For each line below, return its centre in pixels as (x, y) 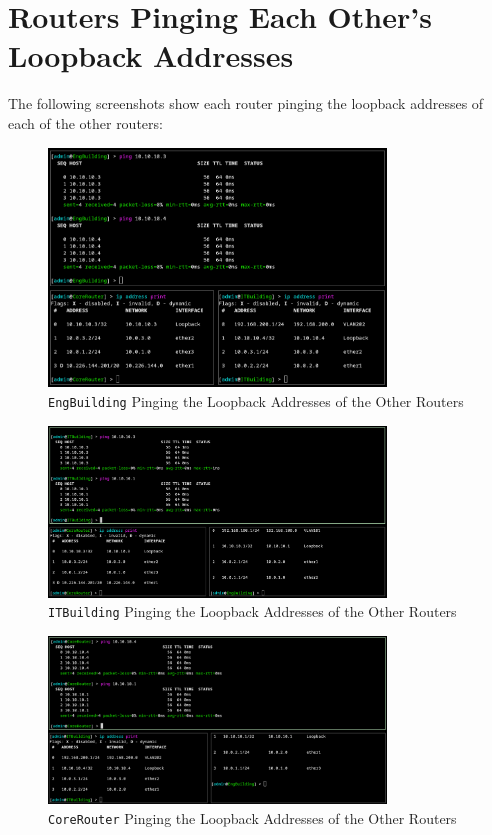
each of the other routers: (85, 122)
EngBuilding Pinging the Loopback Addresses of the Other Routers (256, 400)
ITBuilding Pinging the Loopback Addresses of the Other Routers (252, 611)
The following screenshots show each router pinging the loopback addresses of (246, 103)
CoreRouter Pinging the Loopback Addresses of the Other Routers (252, 817)
